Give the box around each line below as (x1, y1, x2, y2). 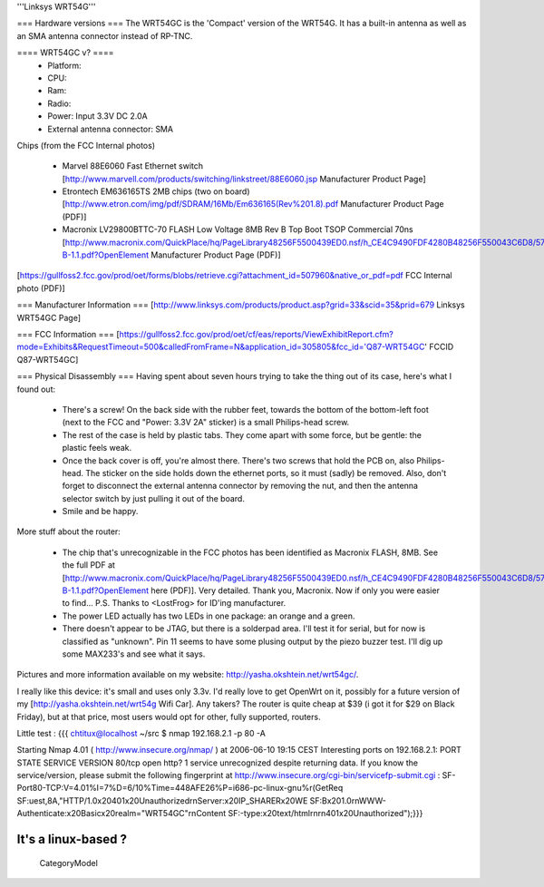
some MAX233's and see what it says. (62, 648, 206, 659)
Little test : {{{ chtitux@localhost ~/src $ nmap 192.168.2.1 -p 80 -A (16, 727, 267, 738)
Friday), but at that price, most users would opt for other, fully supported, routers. (16, 711, 321, 722)
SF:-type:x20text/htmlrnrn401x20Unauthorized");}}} (228, 808, 423, 819)
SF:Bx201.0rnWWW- (309, 794, 387, 806)
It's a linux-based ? (16, 832, 127, 847)
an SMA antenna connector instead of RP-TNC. (16, 30, 193, 41)
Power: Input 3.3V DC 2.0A (47, 111, 149, 122)
